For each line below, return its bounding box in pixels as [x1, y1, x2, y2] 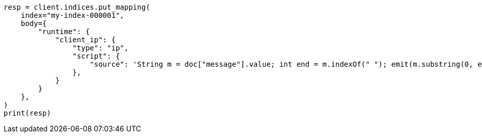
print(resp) [4, 109, 51, 117]
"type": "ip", [72, 44, 129, 52]
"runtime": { [38, 28, 90, 36]
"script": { [72, 52, 120, 60]
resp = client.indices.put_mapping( [4, 3, 150, 11]
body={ [20, 19, 47, 28]
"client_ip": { [55, 36, 116, 44]
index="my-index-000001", [20, 11, 125, 19]
